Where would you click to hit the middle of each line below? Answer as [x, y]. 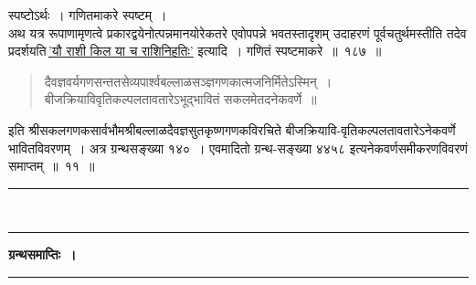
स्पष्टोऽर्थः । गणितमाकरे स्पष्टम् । [88, 15]
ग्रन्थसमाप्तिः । [42, 254]
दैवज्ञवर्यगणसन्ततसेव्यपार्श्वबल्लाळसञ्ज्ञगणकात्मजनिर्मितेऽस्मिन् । [188, 81]
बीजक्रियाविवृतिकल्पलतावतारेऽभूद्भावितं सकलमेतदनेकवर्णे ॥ [180, 99]
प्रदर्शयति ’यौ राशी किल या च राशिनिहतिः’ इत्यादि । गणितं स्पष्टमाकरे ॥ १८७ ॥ [195, 51]
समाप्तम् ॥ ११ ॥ [52, 166]
